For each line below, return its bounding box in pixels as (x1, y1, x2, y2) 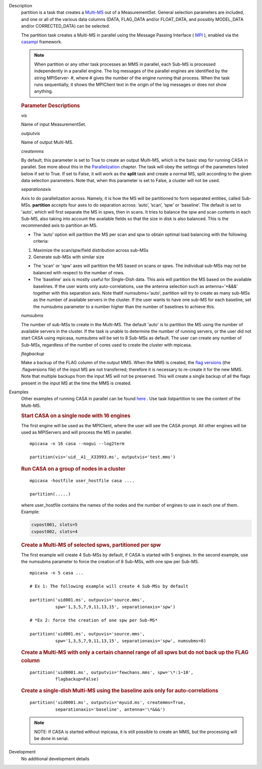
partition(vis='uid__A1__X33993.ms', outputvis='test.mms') (30, 454, 176, 460)
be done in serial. (34, 736, 69, 741)
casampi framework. (21, 39, 63, 45)
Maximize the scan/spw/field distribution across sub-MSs (33, 247, 149, 253)
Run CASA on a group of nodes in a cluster (21, 465, 126, 472)
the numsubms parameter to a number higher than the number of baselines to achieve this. (33, 303, 215, 309)
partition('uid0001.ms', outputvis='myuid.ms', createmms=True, (30, 700, 186, 705)
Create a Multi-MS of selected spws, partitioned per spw (21, 541, 161, 548)
